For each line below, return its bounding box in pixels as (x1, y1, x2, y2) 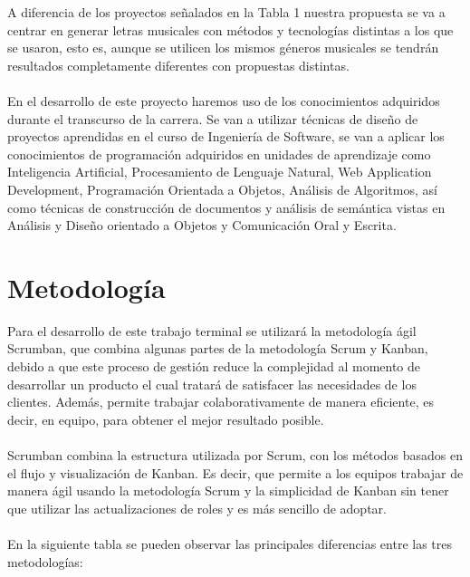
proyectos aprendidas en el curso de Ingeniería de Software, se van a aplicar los (7, 127, 445, 146)
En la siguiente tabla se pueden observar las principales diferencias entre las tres (7, 534, 453, 553)
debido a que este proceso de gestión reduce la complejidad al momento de (7, 357, 421, 376)
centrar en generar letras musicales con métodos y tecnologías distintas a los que (7, 20, 454, 39)
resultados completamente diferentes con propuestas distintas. (7, 55, 350, 74)
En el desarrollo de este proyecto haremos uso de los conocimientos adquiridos (7, 91, 440, 110)
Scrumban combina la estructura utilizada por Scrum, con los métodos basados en (7, 446, 464, 464)
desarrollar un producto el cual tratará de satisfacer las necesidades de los (7, 374, 417, 393)
